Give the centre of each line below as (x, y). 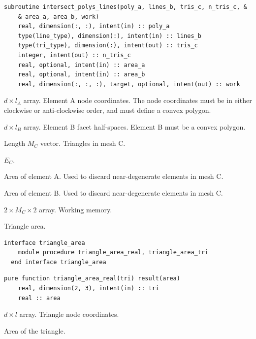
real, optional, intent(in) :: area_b (81, 75)
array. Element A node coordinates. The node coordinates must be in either (138, 100)
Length (15, 143)
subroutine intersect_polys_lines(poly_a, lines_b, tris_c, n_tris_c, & (126, 7)
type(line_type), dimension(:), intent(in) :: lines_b (110, 36)
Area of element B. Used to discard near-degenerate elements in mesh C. (113, 192)
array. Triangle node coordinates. (69, 314)
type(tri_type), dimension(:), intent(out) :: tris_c (108, 46)
